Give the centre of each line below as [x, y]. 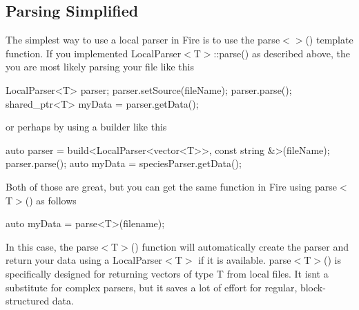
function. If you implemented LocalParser [94, 53]
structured [28, 301]
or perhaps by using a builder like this [86, 127]
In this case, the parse [52, 246]
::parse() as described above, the [282, 53]
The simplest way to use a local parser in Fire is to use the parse [143, 40]
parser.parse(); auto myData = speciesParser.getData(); [124, 163]
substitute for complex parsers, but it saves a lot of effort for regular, [152, 287]
